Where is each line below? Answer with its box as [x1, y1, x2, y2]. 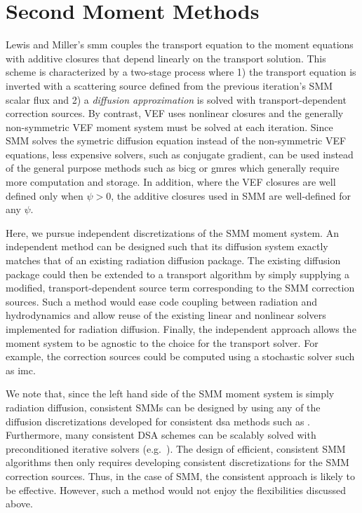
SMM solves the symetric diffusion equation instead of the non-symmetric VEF [6, 133, 347, 148]
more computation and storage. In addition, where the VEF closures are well [6, 175, 336, 189]
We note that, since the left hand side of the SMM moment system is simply [6, 386, 335, 401]
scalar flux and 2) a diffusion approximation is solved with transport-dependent [6, 92, 347, 107]
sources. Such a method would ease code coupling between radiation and [6, 294, 318, 308]
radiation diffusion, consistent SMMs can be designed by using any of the [6, 399, 321, 414]
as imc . [6, 362, 36, 377]
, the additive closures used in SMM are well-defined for [111, 188, 351, 203]
